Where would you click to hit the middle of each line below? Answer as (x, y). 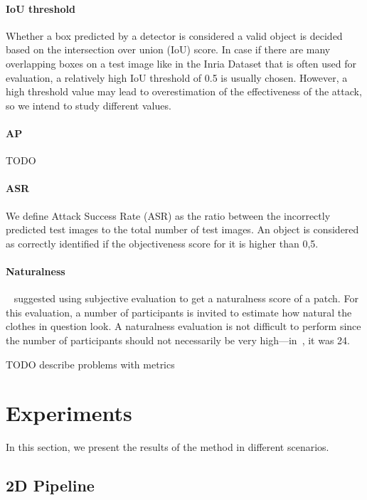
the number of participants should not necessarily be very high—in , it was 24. (178, 340)
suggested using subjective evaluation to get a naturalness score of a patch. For (186, 298)
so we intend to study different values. (89, 105)
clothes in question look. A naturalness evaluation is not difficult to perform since (183, 326)
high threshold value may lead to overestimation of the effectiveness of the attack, (184, 91)
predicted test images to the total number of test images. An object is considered (182, 229)
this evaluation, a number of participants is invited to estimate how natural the (179, 312)
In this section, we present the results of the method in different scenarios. (167, 447)
